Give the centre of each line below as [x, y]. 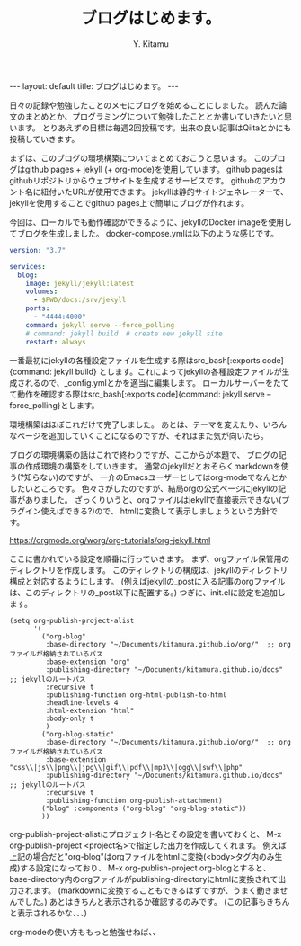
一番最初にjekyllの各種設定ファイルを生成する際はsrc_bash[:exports [135, 360]
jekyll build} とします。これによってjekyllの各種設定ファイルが [168, 371]
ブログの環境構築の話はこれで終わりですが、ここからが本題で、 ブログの [144, 454]
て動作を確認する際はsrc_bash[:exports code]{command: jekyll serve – [140, 394]
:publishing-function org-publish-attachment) [134, 800]
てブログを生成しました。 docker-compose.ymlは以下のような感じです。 [144, 233]
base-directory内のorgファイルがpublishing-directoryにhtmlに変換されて [144, 879]
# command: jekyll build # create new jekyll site [124, 334]
